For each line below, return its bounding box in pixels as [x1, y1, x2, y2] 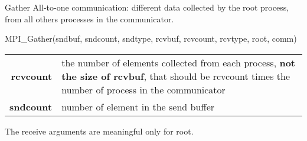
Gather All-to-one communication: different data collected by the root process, [5, 1, 289, 13]
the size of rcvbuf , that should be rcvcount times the [61, 69, 290, 83]
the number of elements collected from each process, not [61, 55, 295, 69]
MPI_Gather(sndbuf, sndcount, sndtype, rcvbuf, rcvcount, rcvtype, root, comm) [5, 32, 297, 45]
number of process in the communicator [61, 82, 226, 96]
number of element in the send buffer [61, 99, 215, 113]
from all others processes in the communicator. [5, 12, 174, 25]
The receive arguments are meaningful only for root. [5, 125, 194, 137]
